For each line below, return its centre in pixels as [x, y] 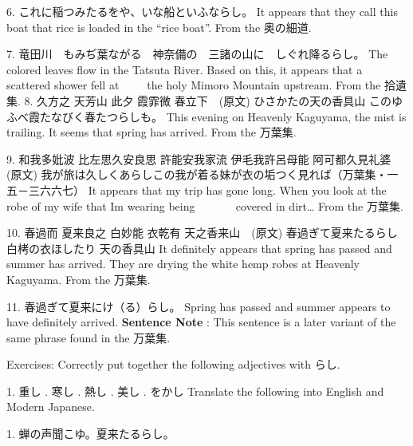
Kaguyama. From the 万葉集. [79, 279]
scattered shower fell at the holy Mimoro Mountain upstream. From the [194, 85]
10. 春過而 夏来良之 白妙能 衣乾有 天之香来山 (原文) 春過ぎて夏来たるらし [202, 233]
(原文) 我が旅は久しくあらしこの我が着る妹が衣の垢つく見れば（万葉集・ [197, 174]
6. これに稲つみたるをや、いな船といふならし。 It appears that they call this [202, 11]
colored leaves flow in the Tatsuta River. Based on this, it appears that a [185, 69]
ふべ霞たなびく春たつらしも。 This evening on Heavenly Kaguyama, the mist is [206, 116]
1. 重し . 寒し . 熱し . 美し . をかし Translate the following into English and [195, 391]
